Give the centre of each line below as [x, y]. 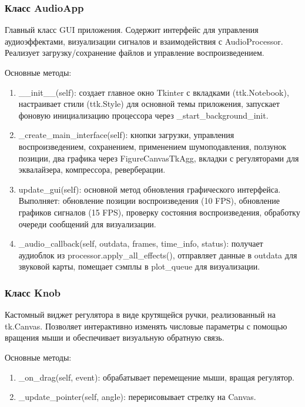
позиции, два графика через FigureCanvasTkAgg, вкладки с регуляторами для [159, 158]
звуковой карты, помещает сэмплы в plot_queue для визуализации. [139, 266]
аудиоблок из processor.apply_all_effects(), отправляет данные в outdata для [158, 255]
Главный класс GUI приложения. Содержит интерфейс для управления [132, 30]
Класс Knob [33, 292]
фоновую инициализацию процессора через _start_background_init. [143, 115]
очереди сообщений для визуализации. [87, 223]
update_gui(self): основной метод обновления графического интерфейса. [150, 189]
